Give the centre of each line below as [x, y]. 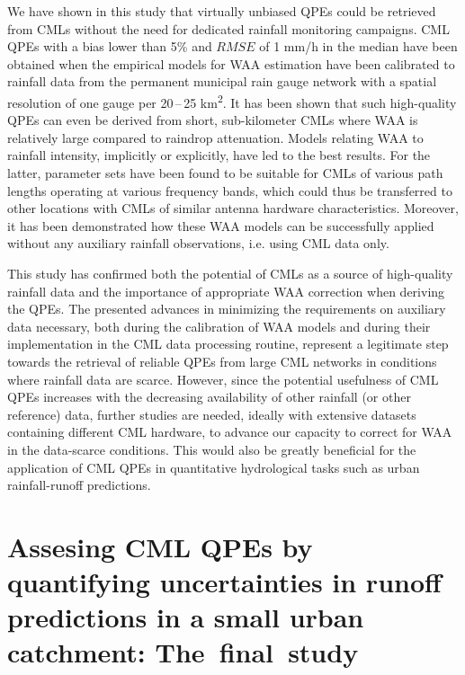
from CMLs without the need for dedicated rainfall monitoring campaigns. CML [228, 28]
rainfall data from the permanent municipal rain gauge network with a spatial [222, 81]
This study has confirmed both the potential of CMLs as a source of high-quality [230, 273]
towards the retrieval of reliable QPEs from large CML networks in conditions [222, 361]
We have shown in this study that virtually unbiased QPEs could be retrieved [222, 11]
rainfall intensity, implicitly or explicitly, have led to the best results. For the [219, 155]
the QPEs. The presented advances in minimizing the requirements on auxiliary [227, 309]
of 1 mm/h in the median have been [358, 46]
